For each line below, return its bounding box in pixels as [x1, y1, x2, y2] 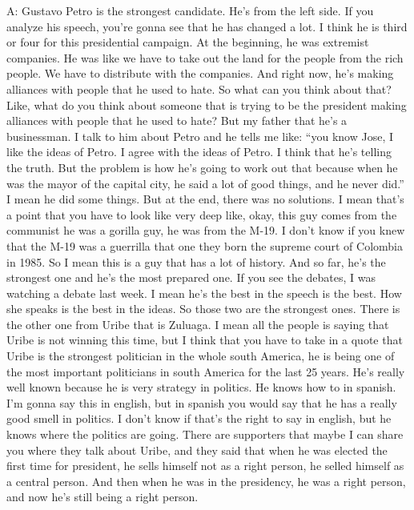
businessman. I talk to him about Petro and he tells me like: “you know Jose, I [6, 127, 393, 144]
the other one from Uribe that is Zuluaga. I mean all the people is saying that [6, 315, 389, 332]
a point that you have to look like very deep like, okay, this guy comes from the [6, 206, 397, 223]
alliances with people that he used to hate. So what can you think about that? [6, 80, 392, 97]
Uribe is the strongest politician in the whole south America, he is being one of [6, 347, 395, 364]
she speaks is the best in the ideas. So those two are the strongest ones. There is [6, 300, 400, 317]
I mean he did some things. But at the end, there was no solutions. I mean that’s [6, 191, 404, 207]
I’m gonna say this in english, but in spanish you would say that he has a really [6, 394, 397, 411]
